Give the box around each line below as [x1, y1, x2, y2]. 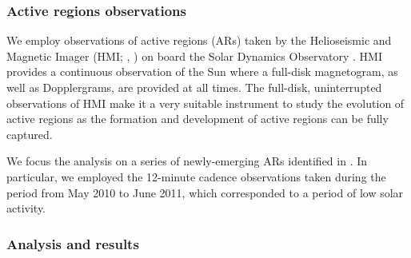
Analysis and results [6, 233, 139, 253]
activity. [6, 200, 46, 216]
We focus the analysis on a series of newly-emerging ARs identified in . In [6, 153, 368, 169]
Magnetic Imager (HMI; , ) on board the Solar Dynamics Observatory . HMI [6, 47, 382, 64]
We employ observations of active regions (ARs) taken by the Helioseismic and [6, 32, 392, 49]
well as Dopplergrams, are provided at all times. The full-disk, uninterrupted [6, 79, 382, 95]
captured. [6, 125, 53, 142]
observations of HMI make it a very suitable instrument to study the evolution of [6, 94, 405, 111]
